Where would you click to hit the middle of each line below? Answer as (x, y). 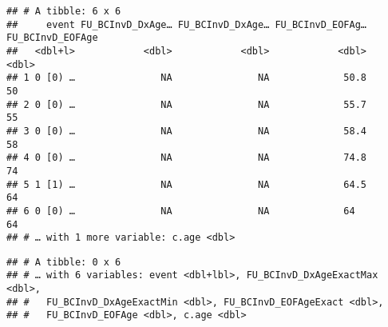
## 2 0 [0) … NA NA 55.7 (187, 104)
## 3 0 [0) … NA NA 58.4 (187, 131)
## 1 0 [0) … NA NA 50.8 (187, 78)
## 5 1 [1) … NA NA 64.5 (187, 184)
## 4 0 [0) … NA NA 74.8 (187, 158)
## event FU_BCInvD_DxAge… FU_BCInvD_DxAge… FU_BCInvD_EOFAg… (187, 24)
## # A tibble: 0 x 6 (64, 262)
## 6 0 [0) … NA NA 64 (181, 211)
